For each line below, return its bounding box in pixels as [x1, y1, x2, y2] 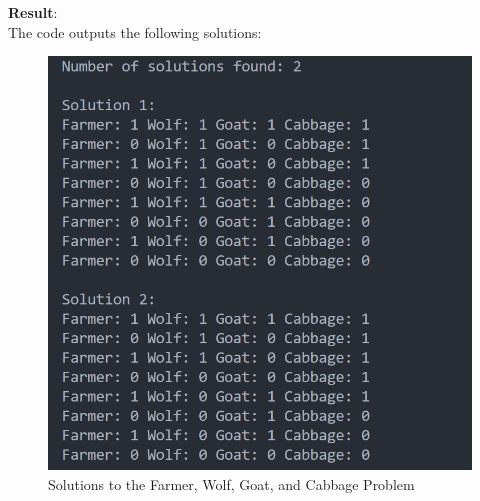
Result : [8, 2, 58, 22]
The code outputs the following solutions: [8, 21, 262, 42]
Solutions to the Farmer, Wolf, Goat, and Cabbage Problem [48, 473, 415, 494]
